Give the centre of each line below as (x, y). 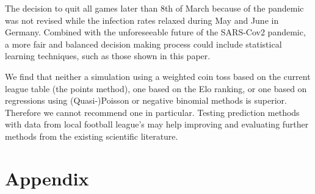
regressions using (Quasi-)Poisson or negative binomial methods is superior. (146, 100)
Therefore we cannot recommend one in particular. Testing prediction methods (152, 112)
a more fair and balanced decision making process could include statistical (143, 44)
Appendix (47, 178)
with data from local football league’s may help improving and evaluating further (157, 124)
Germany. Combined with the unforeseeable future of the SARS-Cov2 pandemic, (155, 32)
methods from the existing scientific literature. (92, 136)
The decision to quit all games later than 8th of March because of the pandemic (154, 8)
